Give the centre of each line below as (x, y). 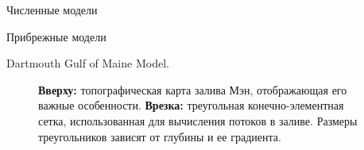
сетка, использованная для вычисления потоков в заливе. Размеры (198, 120)
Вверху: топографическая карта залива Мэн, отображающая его (193, 89)
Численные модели (52, 10)
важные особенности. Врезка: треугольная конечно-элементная (191, 105)
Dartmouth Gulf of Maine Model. (88, 63)
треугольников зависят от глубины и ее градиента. (160, 136)
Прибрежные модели (56, 36)
